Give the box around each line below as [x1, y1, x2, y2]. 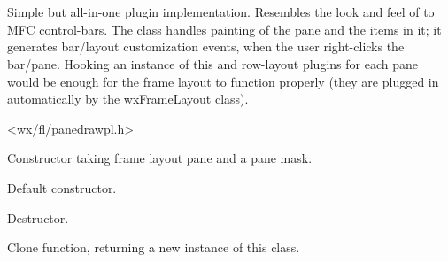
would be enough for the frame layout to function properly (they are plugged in [7, 72, 439, 90]
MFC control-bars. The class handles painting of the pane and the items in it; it [7, 19, 442, 38]
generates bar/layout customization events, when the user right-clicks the [7, 37, 405, 56]
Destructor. [7, 208, 69, 227]
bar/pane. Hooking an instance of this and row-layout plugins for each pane [7, 54, 418, 73]
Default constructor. [7, 178, 117, 196]
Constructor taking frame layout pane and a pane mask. [7, 149, 313, 167]
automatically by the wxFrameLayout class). [7, 89, 249, 108]
